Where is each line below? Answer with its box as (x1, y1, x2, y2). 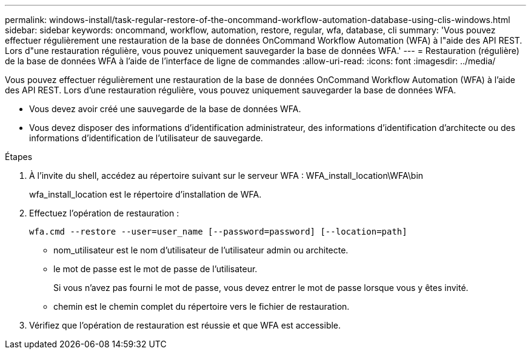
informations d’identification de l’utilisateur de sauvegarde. (29, 133, 263, 143)
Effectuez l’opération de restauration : (29, 208, 179, 218)
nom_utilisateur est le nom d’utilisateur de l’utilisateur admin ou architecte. (53, 245, 349, 255)
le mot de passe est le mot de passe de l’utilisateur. (53, 264, 258, 274)
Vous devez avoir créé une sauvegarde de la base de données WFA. (29, 104, 301, 114)
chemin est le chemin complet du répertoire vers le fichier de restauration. (53, 301, 350, 312)
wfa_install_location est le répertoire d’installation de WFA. (29, 189, 262, 199)
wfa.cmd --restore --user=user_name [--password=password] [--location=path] (29, 227, 407, 236)
